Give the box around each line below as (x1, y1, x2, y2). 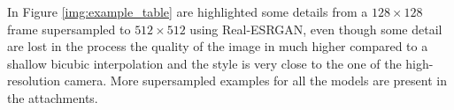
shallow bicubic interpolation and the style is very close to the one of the (7, 54, 402, 72)
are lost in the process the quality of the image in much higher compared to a (7, 37, 428, 55)
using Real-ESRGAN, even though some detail (189, 19, 442, 38)
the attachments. (7, 88, 98, 106)
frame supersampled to (7, 19, 131, 38)
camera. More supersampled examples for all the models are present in (64, 71, 447, 90)
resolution (7, 71, 61, 90)
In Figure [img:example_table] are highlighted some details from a (7, 3, 368, 20)
